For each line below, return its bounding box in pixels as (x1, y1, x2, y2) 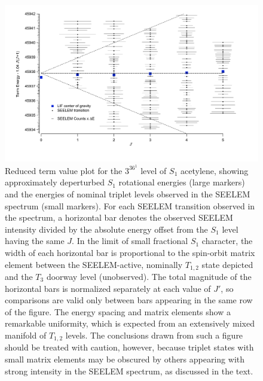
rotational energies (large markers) (118, 176, 245, 188)
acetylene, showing (181, 164, 249, 176)
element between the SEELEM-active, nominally (5, 258, 183, 270)
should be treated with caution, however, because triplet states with (5, 341, 254, 353)
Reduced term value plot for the (5, 164, 123, 176)
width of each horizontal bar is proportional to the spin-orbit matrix (5, 246, 255, 258)
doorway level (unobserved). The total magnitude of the (46, 270, 252, 282)
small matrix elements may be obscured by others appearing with (5, 352, 245, 365)
